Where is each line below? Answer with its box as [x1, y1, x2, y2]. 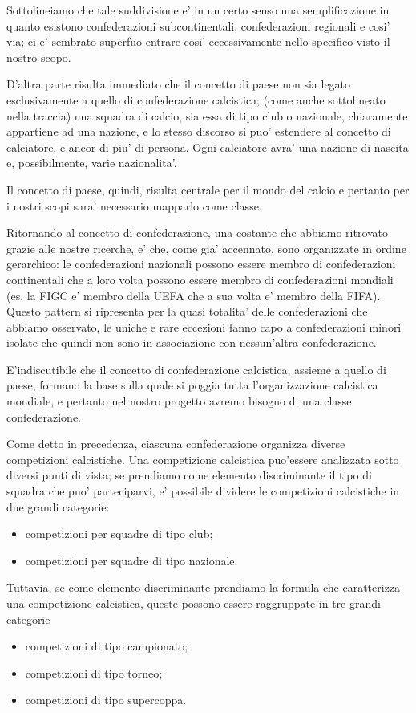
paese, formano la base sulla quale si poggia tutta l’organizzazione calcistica [6, 377, 378, 393]
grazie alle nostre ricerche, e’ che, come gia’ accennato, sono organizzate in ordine [6, 239, 406, 256]
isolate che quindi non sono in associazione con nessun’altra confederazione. [6, 334, 377, 351]
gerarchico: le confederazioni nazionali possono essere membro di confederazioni [6, 255, 396, 272]
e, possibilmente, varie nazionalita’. [6, 154, 177, 171]
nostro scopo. [6, 48, 71, 65]
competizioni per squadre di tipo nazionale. [25, 552, 238, 568]
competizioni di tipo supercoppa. [25, 691, 187, 708]
